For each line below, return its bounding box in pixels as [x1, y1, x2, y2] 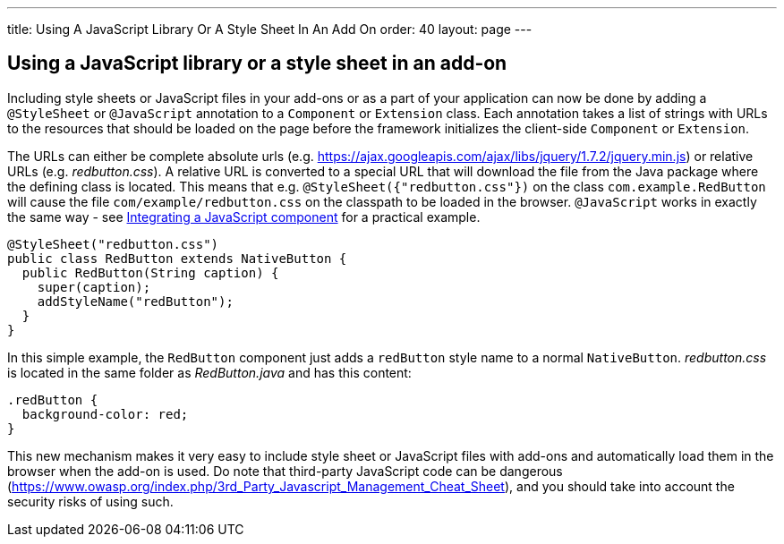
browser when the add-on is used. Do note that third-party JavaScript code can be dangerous [7, 463, 563, 479]
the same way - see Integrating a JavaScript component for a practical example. [7, 208, 481, 225]
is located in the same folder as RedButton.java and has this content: [7, 364, 412, 380]
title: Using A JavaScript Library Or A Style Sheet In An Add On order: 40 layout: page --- [7, 21, 533, 37]
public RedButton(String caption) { [21, 265, 279, 280]
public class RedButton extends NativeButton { [7, 251, 347, 266]
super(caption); [37, 279, 151, 294]
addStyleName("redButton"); [37, 293, 234, 309]
